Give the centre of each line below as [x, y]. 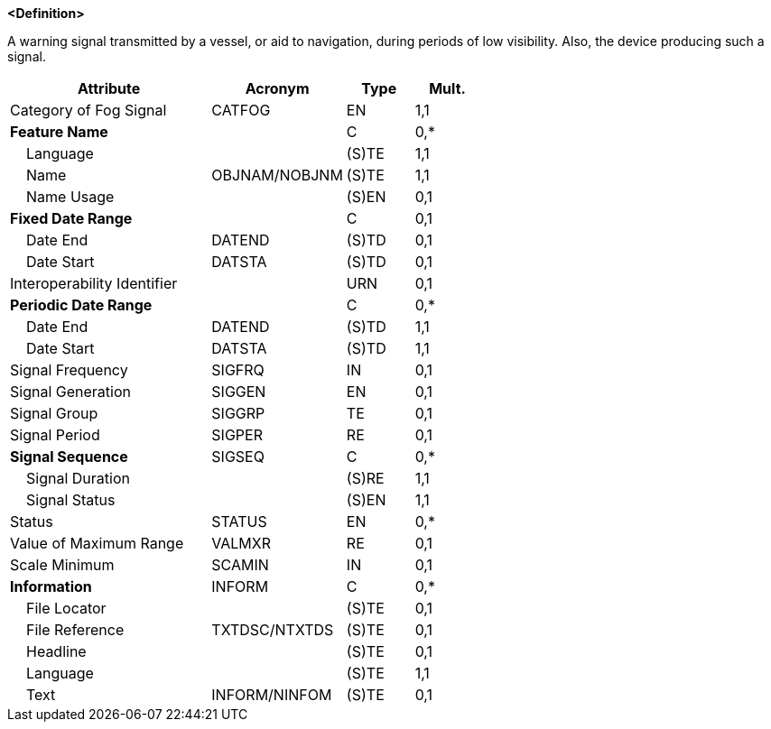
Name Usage [70, 197]
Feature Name [59, 132]
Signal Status [71, 500]
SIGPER [237, 435]
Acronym [277, 88]
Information [51, 586]
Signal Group [54, 413]
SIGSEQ [238, 457]
